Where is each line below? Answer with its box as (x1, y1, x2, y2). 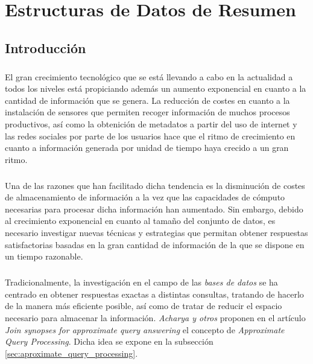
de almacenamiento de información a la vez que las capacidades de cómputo (5, 191, 285, 203)
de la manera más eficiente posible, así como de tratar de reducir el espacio (5, 299, 282, 312)
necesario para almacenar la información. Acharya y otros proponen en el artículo (5, 311, 306, 324)
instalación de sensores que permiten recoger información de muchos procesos (5, 106, 290, 118)
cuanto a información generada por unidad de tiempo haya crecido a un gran (5, 141, 289, 154)
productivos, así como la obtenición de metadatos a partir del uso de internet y (5, 117, 297, 130)
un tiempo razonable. (5, 250, 83, 263)
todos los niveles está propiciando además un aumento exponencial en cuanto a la (5, 82, 306, 95)
